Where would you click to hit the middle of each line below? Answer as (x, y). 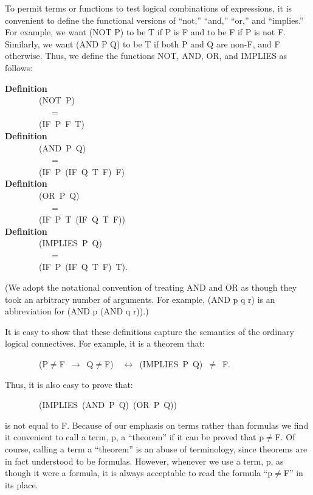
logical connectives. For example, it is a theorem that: (105, 343)
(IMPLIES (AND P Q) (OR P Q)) (108, 405)
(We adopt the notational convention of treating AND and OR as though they (151, 287)
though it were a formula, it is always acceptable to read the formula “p (139, 473)
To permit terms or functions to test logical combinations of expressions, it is (149, 8)
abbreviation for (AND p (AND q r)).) (77, 311)
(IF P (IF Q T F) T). (83, 267)
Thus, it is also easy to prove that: (69, 384)
